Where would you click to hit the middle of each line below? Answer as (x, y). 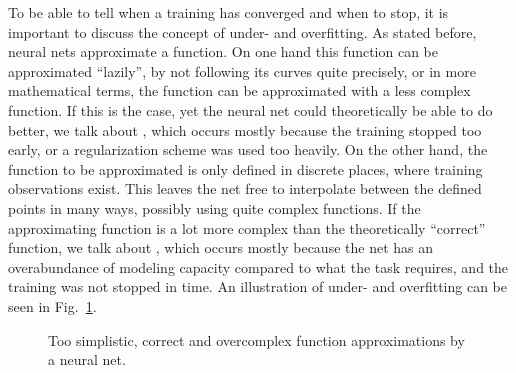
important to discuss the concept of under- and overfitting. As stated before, (242, 31)
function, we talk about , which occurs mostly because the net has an (220, 247)
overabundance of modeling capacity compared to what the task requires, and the (258, 266)
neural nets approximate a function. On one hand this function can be (223, 51)
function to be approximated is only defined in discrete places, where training (245, 168)
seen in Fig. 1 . (52, 305)
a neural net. (87, 359)
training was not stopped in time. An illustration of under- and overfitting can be (257, 286)
